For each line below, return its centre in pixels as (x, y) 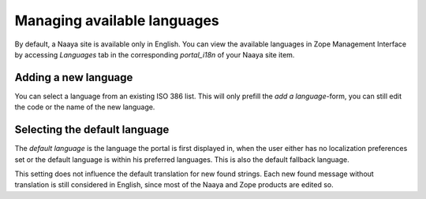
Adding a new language (74, 77)
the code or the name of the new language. (85, 107)
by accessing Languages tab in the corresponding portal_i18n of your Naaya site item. (155, 54)
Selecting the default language (92, 130)
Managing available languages (117, 20)
